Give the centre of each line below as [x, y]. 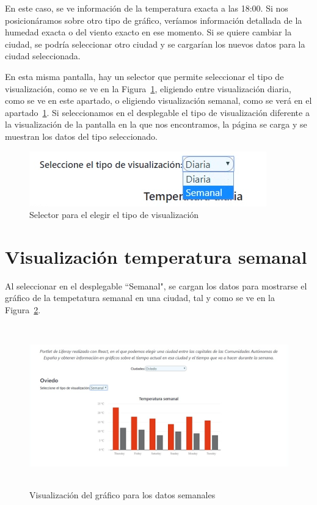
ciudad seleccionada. [43, 56]
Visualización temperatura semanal [156, 256]
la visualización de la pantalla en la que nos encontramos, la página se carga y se [156, 124]
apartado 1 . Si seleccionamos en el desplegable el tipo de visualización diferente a [157, 112]
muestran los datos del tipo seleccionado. [81, 136]
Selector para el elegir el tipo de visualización [114, 215]
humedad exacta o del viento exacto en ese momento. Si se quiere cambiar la [148, 32]
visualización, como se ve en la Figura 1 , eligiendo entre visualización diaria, [148, 88]
